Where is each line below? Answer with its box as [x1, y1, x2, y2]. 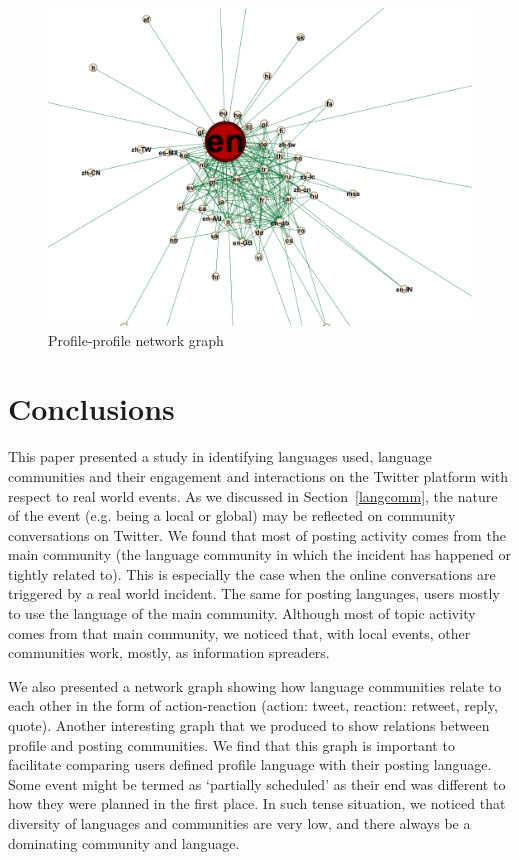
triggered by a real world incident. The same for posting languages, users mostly [8, 583, 500, 604]
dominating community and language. [8, 832, 240, 853]
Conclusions [8, 388, 175, 429]
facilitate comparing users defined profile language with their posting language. [8, 754, 492, 775]
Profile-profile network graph [48, 329, 224, 350]
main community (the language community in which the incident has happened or [8, 544, 511, 565]
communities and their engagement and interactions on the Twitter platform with [8, 465, 509, 486]
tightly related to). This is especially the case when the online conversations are [8, 563, 496, 584]
